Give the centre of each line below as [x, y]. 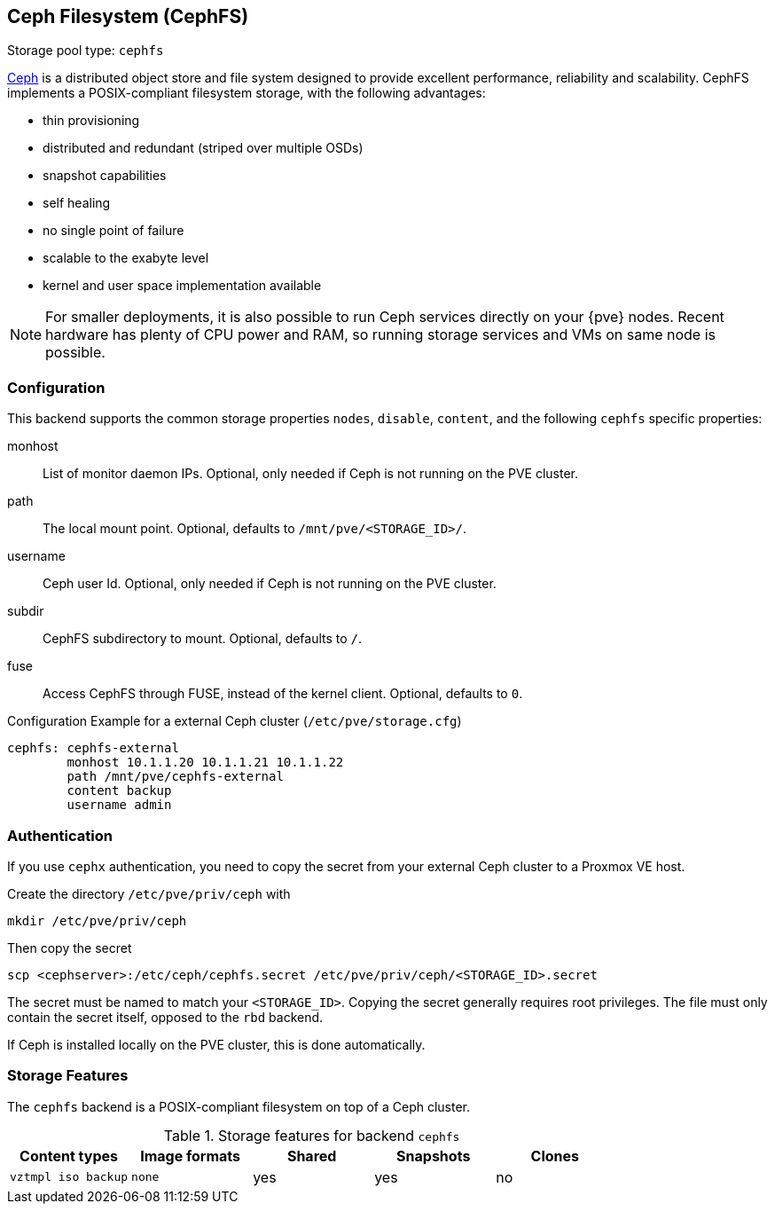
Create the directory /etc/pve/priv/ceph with [149, 893]
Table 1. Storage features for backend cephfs [312, 1135]
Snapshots [434, 1156]
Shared [312, 1156]
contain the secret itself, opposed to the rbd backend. [165, 1017]
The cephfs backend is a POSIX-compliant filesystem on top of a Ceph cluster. [239, 1106]
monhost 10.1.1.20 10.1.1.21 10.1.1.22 [205, 763]
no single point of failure [114, 231]
